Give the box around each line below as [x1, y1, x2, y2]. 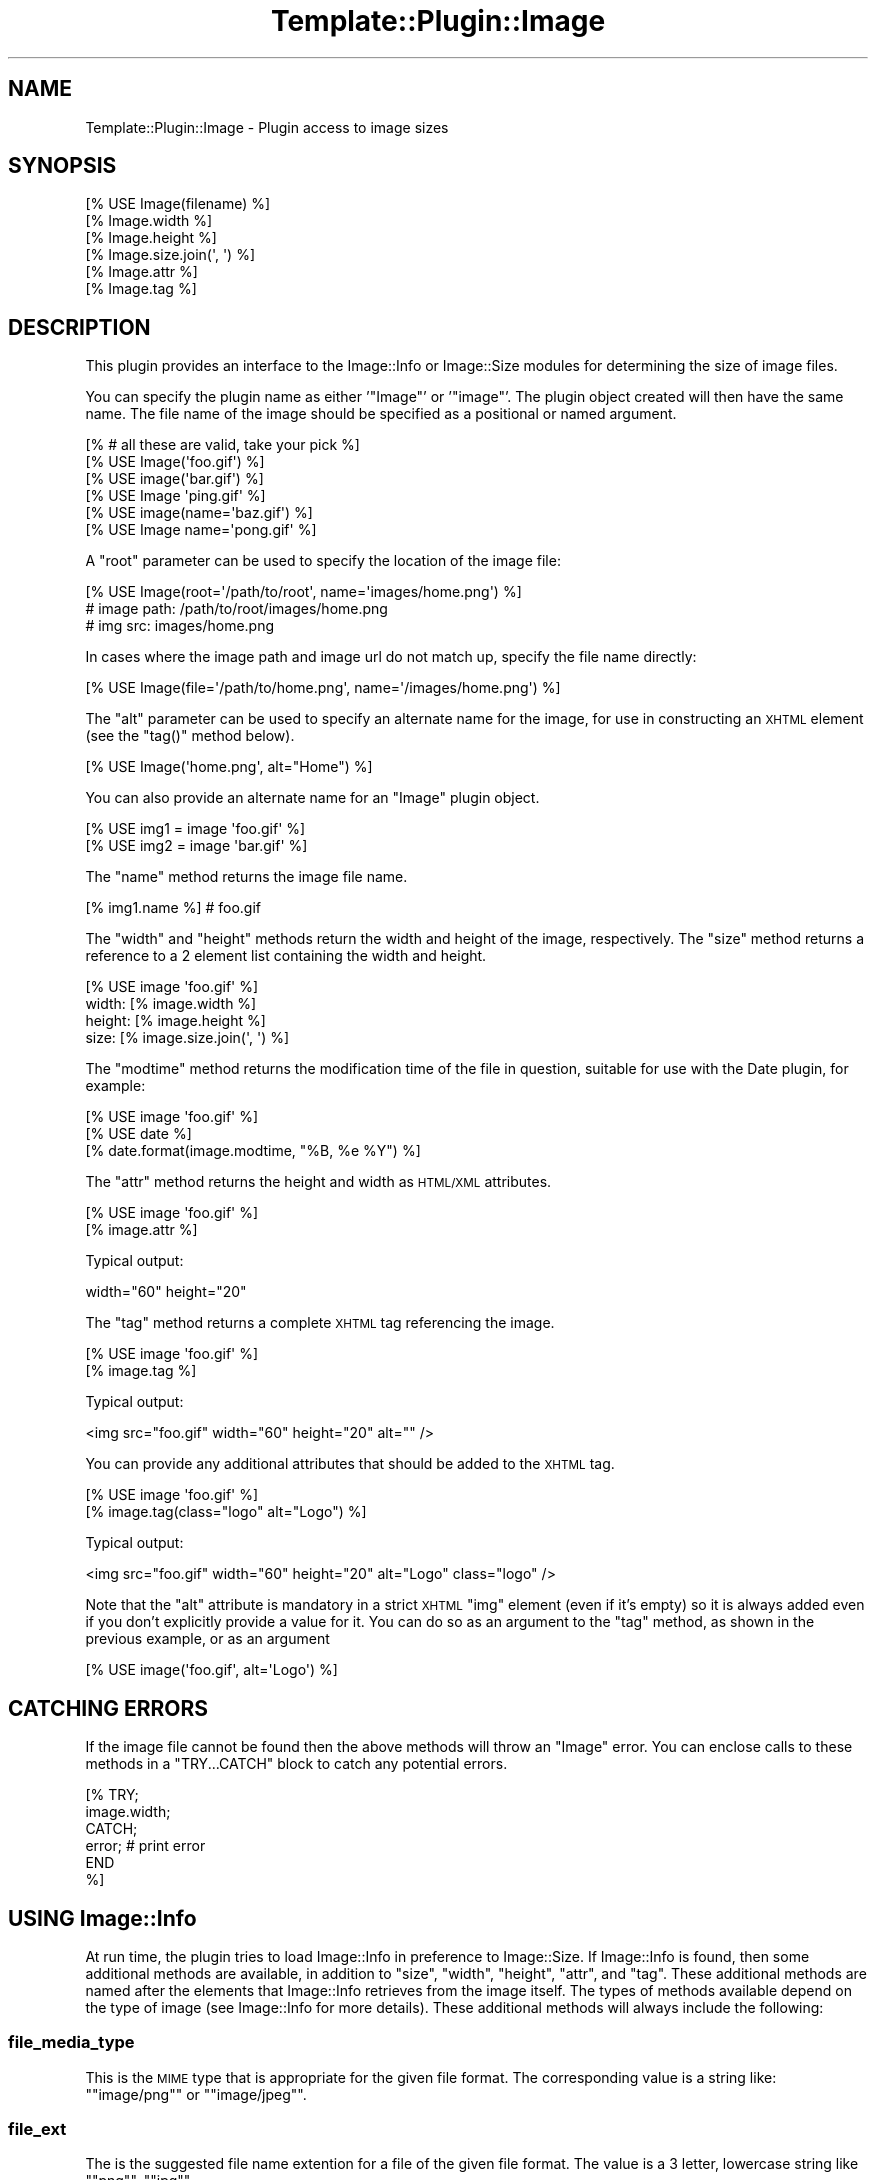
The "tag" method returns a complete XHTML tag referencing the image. [85, 1314, 555, 1332]
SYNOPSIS [8, 153, 117, 179]
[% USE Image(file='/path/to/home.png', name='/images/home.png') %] [85, 679, 561, 697]
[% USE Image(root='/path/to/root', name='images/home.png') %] [85, 583, 522, 601]
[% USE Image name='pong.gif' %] [85, 521, 317, 539]
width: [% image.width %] [85, 995, 257, 1013]
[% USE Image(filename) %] [85, 195, 271, 213]
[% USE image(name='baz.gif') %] [85, 504, 313, 522]
